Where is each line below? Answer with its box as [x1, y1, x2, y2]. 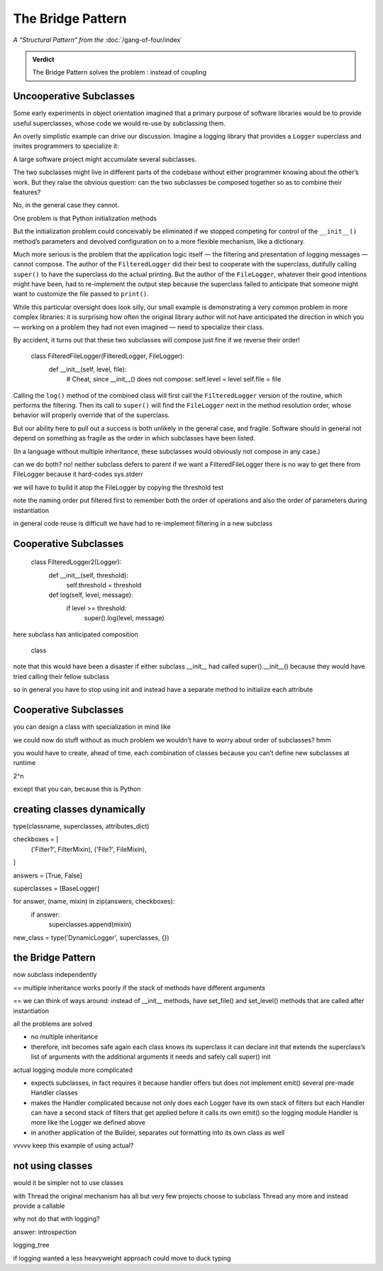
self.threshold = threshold [66, 581, 142, 590]
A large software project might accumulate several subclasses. [13, 155, 197, 163]
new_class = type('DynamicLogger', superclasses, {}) [13, 933, 170, 941]
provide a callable [13, 1201, 65, 1210]
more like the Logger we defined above [30, 1118, 145, 1127]
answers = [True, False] [13, 871, 83, 880]
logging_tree [13, 1240, 50, 1250]
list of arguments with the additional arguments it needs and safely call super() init [30, 1052, 271, 1061]
